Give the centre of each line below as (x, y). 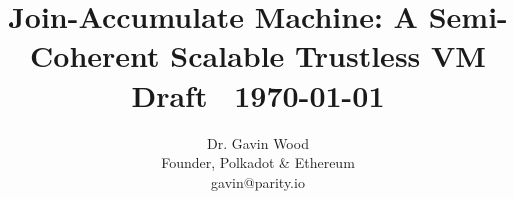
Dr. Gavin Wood (258, 142)
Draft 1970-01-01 (258, 94)
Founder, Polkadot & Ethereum (258, 162)
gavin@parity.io (258, 181)
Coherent (95, 55)
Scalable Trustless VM (328, 55)
